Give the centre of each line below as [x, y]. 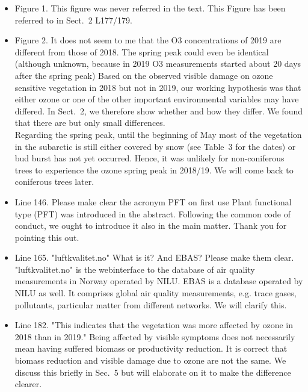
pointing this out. [47, 237]
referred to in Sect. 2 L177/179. [73, 20]
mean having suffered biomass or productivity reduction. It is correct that [151, 348]
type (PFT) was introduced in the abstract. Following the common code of [152, 213]
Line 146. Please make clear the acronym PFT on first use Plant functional [153, 201]
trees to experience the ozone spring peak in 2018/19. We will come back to [154, 170]
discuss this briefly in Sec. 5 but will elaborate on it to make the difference [153, 372]
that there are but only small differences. [90, 123]
